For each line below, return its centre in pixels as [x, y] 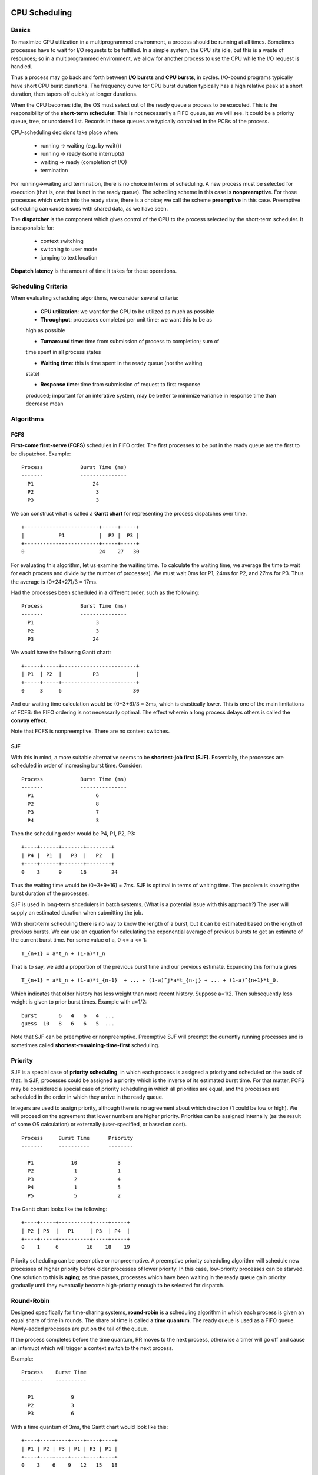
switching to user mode [69, 249]
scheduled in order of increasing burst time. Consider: [77, 766]
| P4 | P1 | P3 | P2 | [68, 855]
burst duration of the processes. [50, 893]
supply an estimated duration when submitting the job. [77, 913]
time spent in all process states [63, 352]
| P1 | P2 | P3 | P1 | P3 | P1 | [69, 1449]
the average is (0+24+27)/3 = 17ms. [54, 582]
